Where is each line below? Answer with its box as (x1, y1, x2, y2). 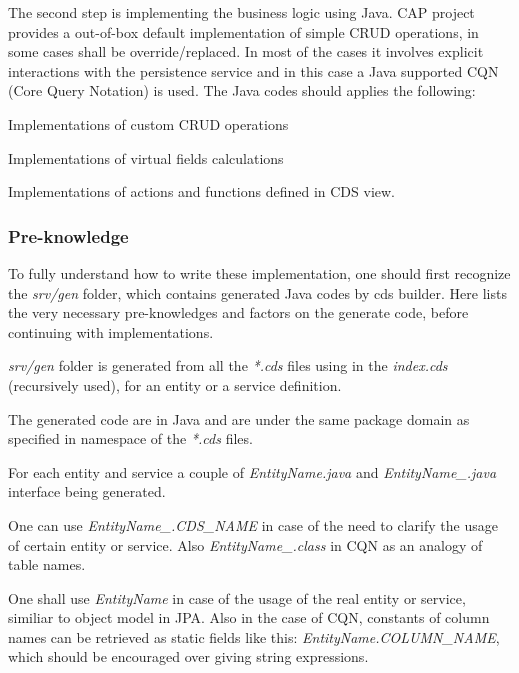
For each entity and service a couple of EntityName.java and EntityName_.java (8, 461, 497, 482)
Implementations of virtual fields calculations (8, 147, 284, 168)
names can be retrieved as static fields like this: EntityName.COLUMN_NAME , (8, 626, 500, 647)
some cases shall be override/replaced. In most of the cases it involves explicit (8, 41, 484, 62)
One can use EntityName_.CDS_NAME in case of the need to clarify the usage (8, 514, 498, 535)
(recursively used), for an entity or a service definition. (8, 374, 342, 395)
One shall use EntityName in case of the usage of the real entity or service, (8, 587, 466, 608)
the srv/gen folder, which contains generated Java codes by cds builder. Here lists (8, 282, 507, 303)
